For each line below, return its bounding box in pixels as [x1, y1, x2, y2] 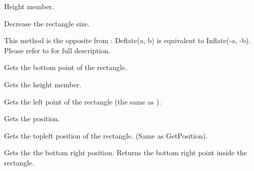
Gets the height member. [4, 79, 82, 89]
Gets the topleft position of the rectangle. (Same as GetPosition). [4, 130, 208, 141]
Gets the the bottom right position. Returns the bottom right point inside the [4, 147, 247, 158]
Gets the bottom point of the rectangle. [4, 62, 128, 73]
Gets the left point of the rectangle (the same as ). [4, 96, 162, 107]
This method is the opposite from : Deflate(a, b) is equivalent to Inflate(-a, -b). [4, 35, 251, 46]
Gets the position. [4, 113, 60, 124]
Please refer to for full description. [4, 45, 111, 55]
